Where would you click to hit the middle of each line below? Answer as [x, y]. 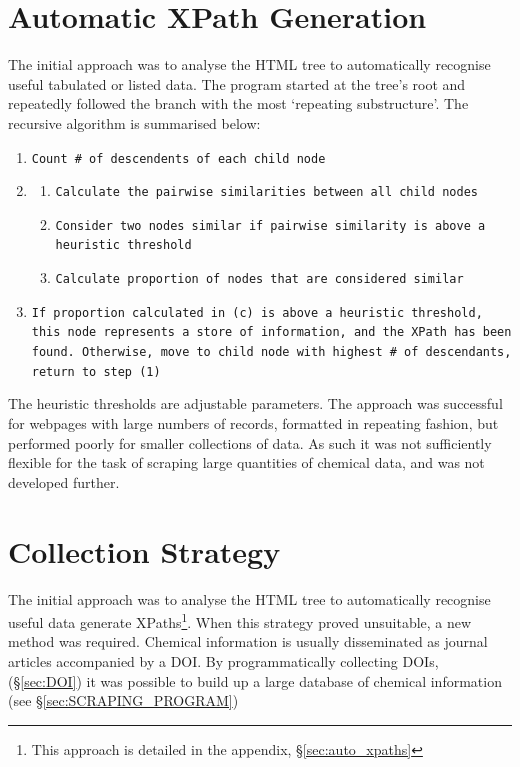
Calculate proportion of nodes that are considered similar [259, 279]
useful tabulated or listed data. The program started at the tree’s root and [237, 83]
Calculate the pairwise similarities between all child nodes [266, 192]
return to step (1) [96, 371]
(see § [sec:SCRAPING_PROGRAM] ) [123, 700]
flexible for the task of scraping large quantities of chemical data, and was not [246, 462]
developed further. [64, 481]
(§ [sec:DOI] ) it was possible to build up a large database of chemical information [255, 680]
